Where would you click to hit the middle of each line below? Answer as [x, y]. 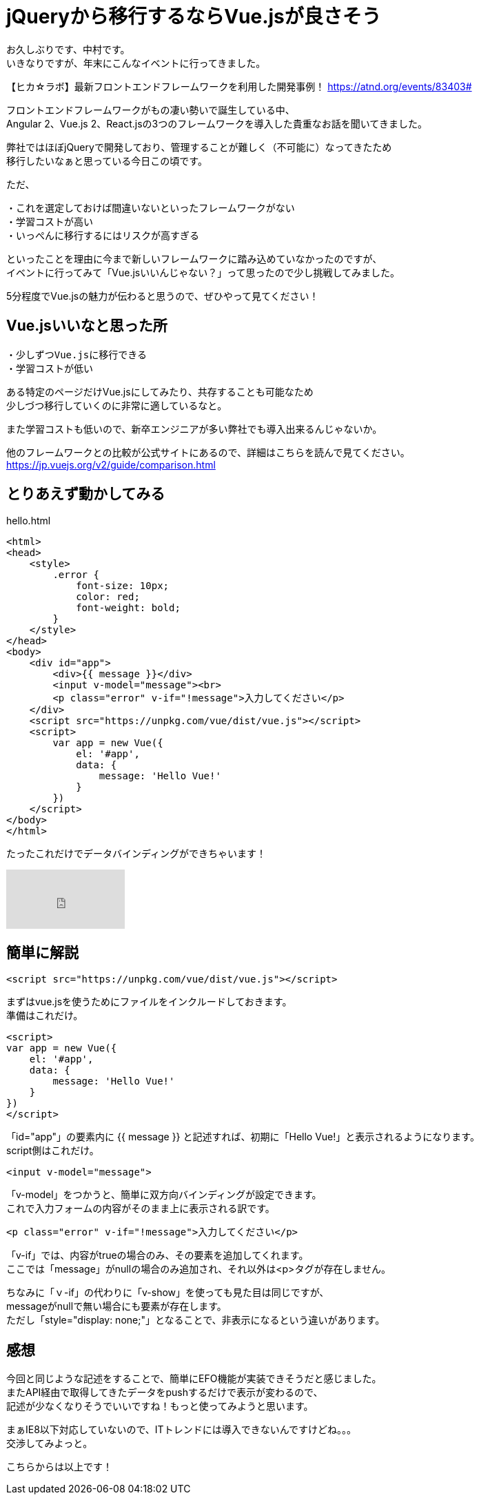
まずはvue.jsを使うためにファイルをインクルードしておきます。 [149, 1002]
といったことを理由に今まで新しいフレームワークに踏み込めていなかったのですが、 [194, 258]
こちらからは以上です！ [59, 1467]
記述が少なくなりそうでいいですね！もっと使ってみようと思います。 [160, 1406]
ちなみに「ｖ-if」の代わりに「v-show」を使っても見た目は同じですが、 [168, 1293]
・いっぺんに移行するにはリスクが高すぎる [103, 235]
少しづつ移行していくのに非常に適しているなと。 [117, 405]
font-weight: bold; [128, 608]
